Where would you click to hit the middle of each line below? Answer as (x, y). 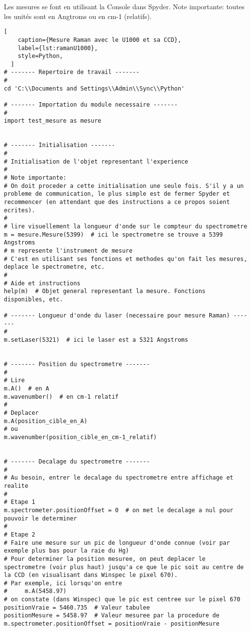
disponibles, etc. (33, 299)
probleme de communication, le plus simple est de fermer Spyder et (117, 194)
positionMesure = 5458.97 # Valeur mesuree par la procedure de (112, 616)
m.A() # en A (27, 389)
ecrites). (20, 210)
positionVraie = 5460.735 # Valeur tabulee (77, 607)
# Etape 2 (20, 534)
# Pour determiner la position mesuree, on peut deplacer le (105, 559)
